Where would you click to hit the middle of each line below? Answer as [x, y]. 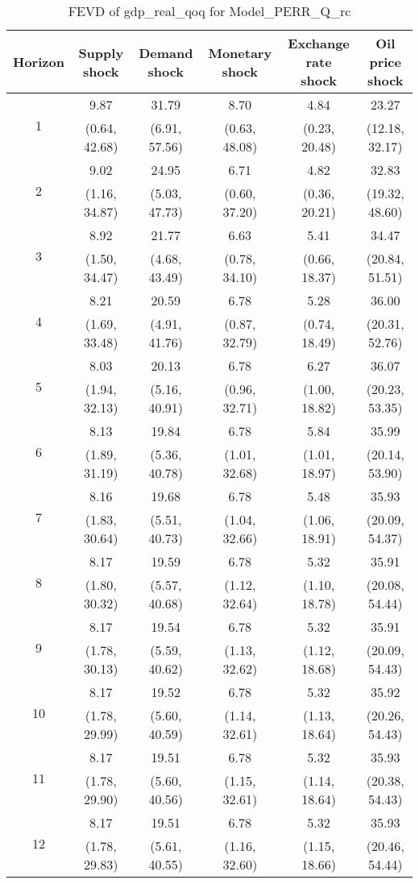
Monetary [240, 52]
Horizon [39, 62]
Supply [101, 52]
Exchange [319, 43]
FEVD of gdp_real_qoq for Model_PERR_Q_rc [209, 11]
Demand [166, 52]
